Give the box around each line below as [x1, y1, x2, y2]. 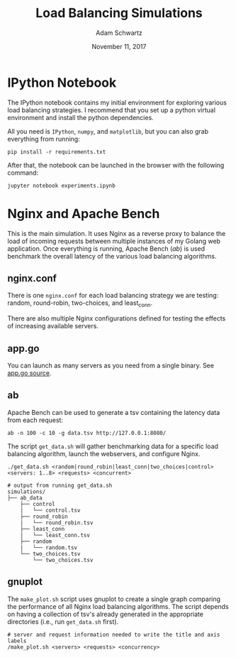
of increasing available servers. [7, 322, 99, 330]
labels [7, 637, 27, 644]
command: [7, 168, 39, 177]
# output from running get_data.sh [7, 482, 113, 489]
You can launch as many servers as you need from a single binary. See [7, 361, 215, 370]
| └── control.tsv [20, 507, 81, 514]
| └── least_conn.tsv [20, 532, 91, 539]
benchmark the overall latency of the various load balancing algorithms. [7, 252, 217, 260]
